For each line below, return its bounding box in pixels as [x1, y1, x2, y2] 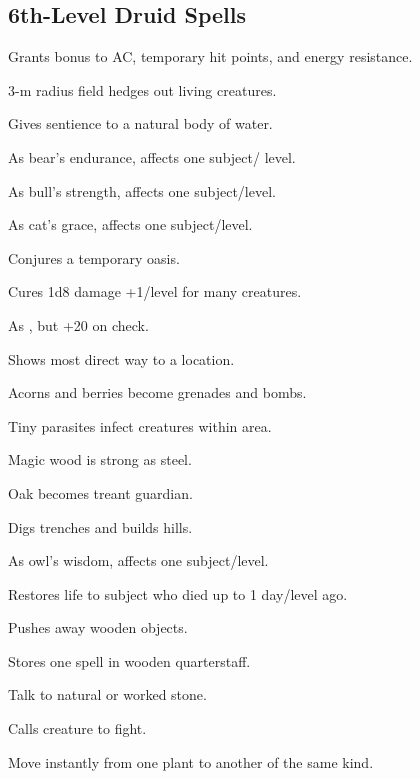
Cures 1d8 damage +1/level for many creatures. [8, 281, 302, 302]
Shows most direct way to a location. [8, 348, 235, 369]
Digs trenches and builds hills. [8, 516, 193, 537]
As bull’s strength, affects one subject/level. [8, 180, 276, 201]
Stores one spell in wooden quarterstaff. [8, 650, 251, 671]
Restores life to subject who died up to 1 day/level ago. [8, 583, 348, 604]
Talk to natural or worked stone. [8, 684, 207, 705]
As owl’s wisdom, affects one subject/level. [8, 550, 269, 571]
